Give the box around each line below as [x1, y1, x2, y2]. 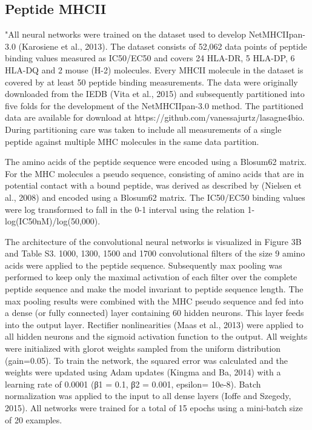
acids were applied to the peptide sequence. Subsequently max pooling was [5, 258, 282, 271]
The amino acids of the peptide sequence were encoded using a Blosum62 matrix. [5, 155, 307, 168]
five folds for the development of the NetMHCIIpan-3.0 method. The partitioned [5, 99, 304, 112]
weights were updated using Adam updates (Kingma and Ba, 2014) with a [5, 366, 281, 378]
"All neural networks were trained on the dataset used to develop [5, 28, 246, 41]
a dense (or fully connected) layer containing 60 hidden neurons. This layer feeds [5, 306, 304, 319]
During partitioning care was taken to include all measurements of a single [5, 123, 282, 135]
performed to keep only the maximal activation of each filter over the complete [5, 270, 297, 283]
